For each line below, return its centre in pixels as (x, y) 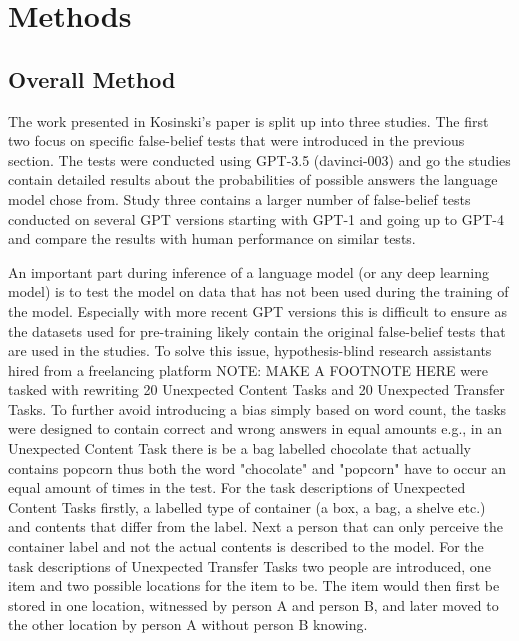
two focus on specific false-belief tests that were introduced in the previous (236, 140)
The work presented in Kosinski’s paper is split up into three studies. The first (248, 120)
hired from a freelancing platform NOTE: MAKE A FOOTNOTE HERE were (248, 369)
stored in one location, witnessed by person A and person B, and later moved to (253, 604)
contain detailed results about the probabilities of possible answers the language (253, 179)
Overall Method (92, 78)
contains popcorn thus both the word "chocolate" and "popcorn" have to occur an (257, 467)
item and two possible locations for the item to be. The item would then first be (254, 585)
